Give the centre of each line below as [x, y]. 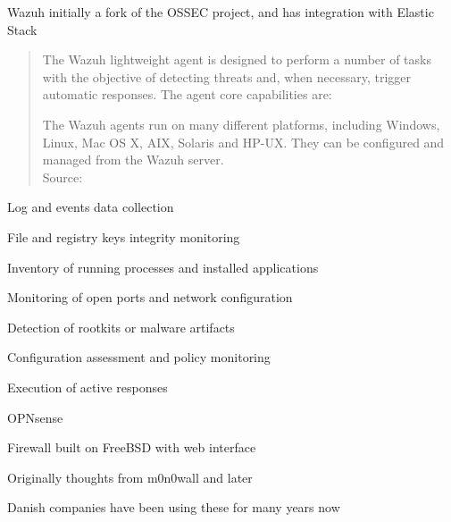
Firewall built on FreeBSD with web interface [132, 447]
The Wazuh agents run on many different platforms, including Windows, [241, 124]
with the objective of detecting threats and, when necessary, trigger [227, 76]
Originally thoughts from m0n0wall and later [130, 477]
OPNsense [35, 417]
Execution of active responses [88, 387]
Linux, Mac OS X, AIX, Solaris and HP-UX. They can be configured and [243, 142]
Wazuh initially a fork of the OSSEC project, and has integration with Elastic [221, 12]
